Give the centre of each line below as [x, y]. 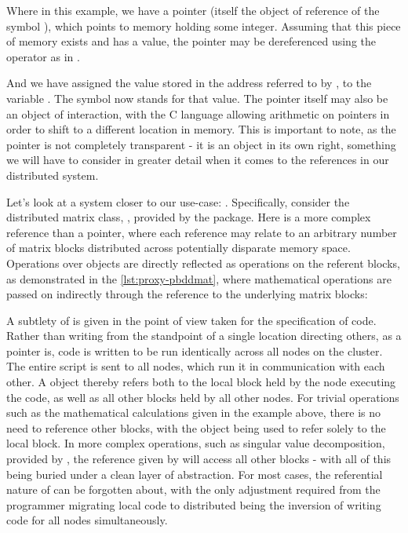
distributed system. [53, 175]
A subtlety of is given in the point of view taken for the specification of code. [191, 320]
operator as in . [43, 56]
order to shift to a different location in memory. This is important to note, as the [201, 129]
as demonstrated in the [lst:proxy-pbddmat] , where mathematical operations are [199, 278]
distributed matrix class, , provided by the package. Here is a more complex [189, 217]
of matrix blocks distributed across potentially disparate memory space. [178, 248]
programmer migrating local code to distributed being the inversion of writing [194, 504]
